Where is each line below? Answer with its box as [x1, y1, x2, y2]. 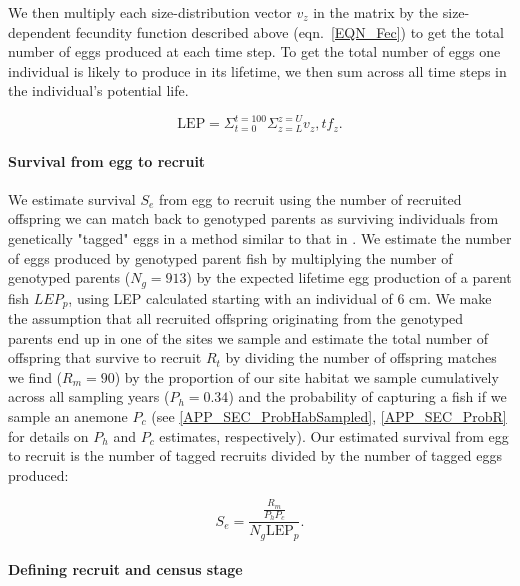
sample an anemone [8, 405, 128, 426]
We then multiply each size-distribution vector [8, 2, 292, 22]
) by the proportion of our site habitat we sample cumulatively [114, 366, 499, 387]
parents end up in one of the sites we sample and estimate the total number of [8, 327, 488, 348]
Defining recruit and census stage [8, 559, 243, 580]
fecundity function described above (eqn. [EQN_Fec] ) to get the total [75, 21, 504, 42]
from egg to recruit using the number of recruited [159, 188, 462, 209]
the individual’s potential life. [8, 80, 189, 101]
